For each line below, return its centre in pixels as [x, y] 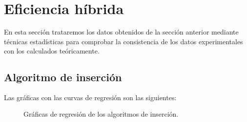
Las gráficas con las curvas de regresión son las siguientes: [90, 97]
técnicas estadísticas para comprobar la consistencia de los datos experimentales [123, 41]
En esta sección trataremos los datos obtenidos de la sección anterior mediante [121, 32]
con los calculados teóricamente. [52, 51]
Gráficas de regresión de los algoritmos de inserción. [101, 113]
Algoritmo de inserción [63, 77]
